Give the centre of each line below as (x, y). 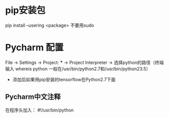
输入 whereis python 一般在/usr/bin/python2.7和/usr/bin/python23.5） (78, 69)
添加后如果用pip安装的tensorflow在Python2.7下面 (64, 79)
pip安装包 (25, 10)
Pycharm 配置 (35, 48)
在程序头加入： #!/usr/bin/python (40, 110)
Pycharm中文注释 (33, 97)
